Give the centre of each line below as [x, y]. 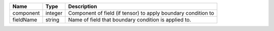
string [52, 20]
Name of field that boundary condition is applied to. [130, 20]
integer [54, 13]
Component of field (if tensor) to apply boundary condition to [141, 13]
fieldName [25, 20]
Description [83, 6]
